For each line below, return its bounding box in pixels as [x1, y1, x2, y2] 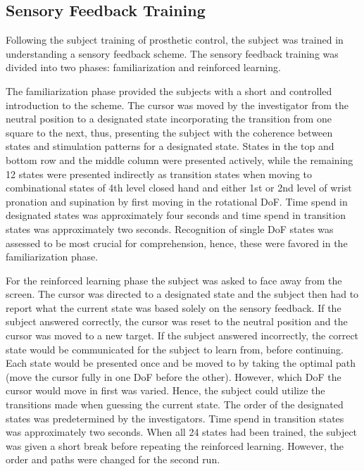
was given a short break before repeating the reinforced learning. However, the [6, 438, 344, 453]
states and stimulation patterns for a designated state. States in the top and [6, 139, 334, 153]
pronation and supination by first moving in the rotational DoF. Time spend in [6, 194, 348, 208]
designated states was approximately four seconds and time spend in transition [6, 208, 346, 222]
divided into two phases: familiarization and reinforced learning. [6, 60, 281, 75]
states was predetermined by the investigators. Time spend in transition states [6, 410, 344, 425]
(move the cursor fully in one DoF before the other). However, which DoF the [6, 369, 341, 384]
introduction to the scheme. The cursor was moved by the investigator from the [6, 97, 349, 112]
